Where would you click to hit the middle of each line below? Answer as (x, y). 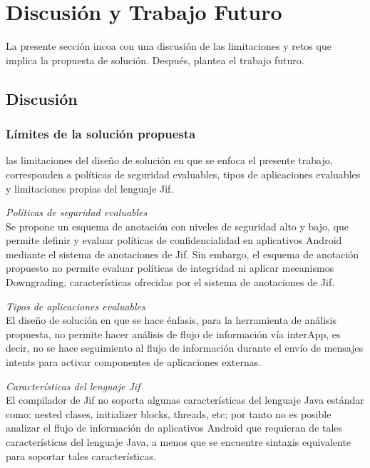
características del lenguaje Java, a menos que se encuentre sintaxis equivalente (179, 442)
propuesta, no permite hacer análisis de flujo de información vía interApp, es (173, 334)
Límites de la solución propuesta (101, 134)
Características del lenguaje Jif (73, 386)
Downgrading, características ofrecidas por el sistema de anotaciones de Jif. (170, 282)
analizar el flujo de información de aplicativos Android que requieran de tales (174, 428)
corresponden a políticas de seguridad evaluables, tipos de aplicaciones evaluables (183, 174)
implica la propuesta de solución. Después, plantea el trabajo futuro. (155, 60)
